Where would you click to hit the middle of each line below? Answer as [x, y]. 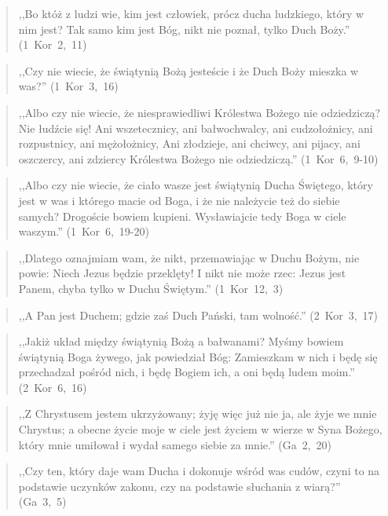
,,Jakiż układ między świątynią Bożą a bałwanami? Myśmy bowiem [181, 341]
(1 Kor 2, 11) [53, 44]
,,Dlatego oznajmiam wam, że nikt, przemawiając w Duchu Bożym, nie [189, 257]
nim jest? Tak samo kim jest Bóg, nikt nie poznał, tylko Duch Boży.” [184, 29]
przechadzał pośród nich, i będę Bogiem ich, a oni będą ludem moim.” [187, 372]
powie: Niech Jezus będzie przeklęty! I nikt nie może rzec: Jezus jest [182, 273]
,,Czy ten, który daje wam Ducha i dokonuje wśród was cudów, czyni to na [199, 471]
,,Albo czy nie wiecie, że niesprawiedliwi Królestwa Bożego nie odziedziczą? [199, 112]
